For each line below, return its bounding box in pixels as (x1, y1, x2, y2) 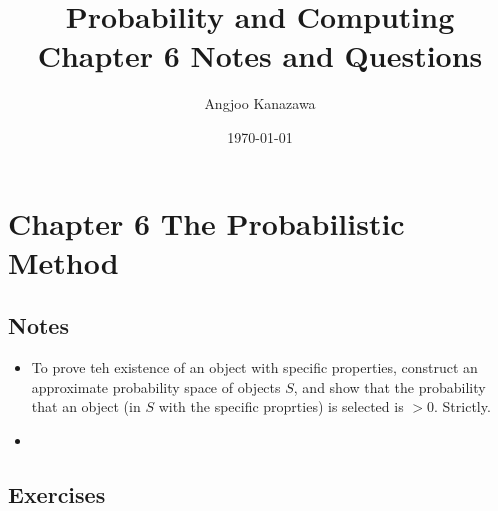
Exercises (8, 478, 106, 509)
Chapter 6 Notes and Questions (37, 35, 483, 76)
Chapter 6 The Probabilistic (8, 202, 405, 243)
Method (8, 241, 119, 282)
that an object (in (31, 396, 141, 417)
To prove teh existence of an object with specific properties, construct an (31, 357, 478, 378)
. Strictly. (434, 396, 491, 417)
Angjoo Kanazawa (204, 93, 316, 114)
